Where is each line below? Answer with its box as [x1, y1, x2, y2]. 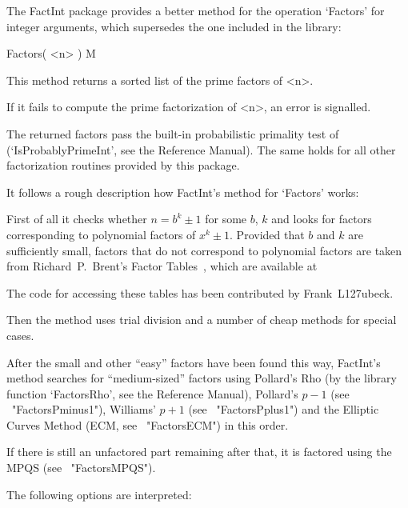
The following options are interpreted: [6, 486, 192, 502]
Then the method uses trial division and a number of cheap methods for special [6, 311, 397, 328]
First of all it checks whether [6, 210, 147, 227]
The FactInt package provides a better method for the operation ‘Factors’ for [6, 2, 385, 18]
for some [205, 210, 247, 227]
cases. [6, 326, 34, 343]
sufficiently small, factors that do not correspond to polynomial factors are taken [6, 242, 402, 258]
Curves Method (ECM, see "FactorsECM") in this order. [6, 416, 289, 433]
